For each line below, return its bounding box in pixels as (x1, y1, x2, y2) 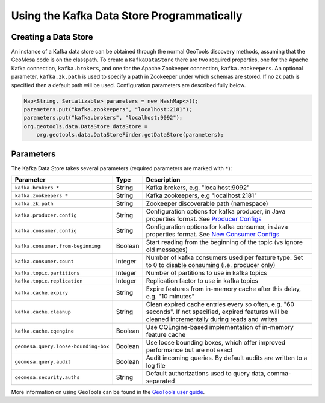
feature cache (146, 331, 186, 339)
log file (146, 361, 166, 370)
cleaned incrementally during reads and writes (146, 315, 278, 324)
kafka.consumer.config (14, 227, 78, 234)
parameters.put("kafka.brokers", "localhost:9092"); (23, 114, 183, 122)
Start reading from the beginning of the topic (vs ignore (146, 238, 303, 247)
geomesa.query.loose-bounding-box (14, 343, 110, 349)
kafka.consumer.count (14, 258, 75, 265)
